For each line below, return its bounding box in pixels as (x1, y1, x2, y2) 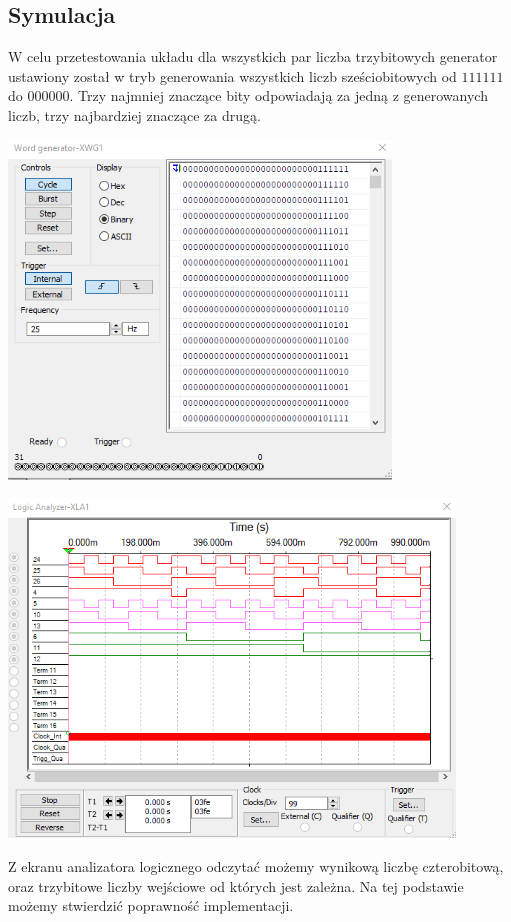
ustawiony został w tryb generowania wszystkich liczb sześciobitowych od (8, 65, 457, 86)
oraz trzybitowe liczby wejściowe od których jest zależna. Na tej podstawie (8, 875, 464, 896)
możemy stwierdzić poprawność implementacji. (8, 895, 294, 916)
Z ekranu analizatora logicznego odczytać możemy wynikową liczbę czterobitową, (8, 856, 504, 877)
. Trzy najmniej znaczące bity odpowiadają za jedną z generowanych (69, 85, 488, 106)
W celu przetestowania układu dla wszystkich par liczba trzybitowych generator (8, 46, 498, 67)
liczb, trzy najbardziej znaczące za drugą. (8, 104, 261, 125)
